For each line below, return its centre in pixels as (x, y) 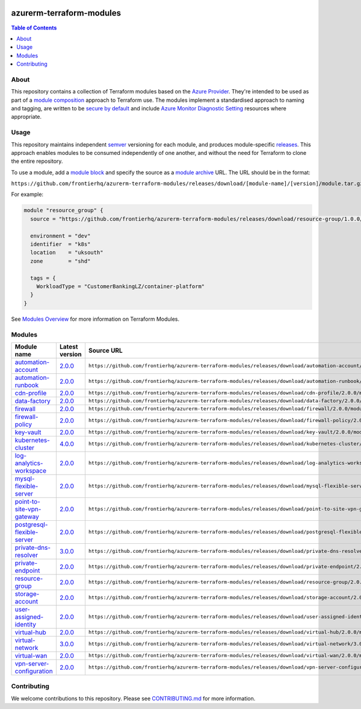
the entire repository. (37, 161)
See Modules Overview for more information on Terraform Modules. (95, 319)
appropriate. (26, 117)
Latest (69, 347)
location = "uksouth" (67, 253)
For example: (27, 194)
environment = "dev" (60, 236)
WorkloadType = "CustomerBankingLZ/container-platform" (121, 286)
